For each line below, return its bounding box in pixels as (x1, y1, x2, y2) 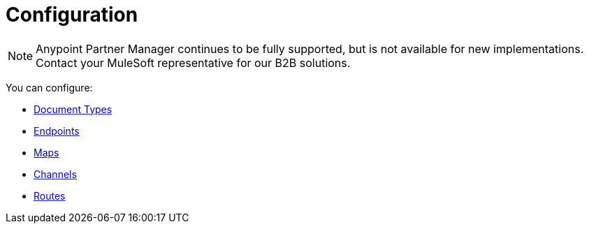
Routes (34, 189, 66, 202)
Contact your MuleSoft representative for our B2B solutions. (36, 55, 351, 70)
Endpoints (34, 124, 80, 137)
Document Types (34, 103, 112, 115)
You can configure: (6, 81, 93, 94)
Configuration (6, 3, 138, 27)
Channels (34, 168, 77, 180)
